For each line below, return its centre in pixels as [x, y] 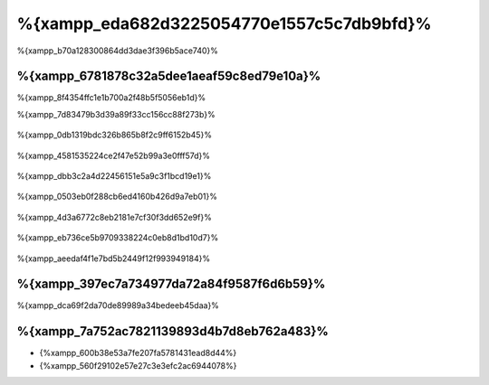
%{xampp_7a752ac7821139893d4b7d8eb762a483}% [173, 331]
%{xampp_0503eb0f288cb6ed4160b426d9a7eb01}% [117, 197]
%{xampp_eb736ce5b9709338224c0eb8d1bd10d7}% [118, 238]
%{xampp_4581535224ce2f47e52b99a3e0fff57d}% [114, 155]
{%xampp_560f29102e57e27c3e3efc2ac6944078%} [138, 365]
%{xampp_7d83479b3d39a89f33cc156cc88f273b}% [116, 114]
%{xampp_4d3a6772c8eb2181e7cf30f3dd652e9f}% [114, 217]
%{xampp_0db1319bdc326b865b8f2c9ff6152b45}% [115, 135]
